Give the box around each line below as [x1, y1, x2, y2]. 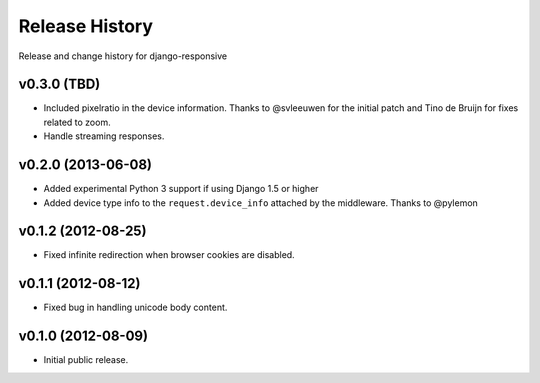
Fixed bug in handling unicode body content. [43, 301, 228, 314]
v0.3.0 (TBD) [18, 76, 101, 93]
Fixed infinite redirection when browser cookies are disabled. [43, 249, 295, 261]
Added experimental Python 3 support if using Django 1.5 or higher [43, 183, 319, 195]
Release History [18, 15, 154, 37]
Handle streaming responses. [43, 130, 165, 142]
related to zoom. [43, 116, 111, 128]
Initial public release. [43, 354, 129, 366]
